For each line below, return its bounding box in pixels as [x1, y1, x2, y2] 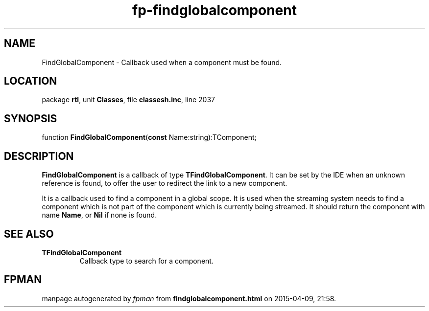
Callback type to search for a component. [79, 256, 214, 265]
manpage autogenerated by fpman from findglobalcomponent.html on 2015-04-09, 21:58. [42, 294, 336, 303]
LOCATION [4, 75, 57, 88]
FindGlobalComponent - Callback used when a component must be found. [42, 58, 282, 67]
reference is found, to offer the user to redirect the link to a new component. [42, 179, 287, 188]
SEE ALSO [4, 227, 54, 240]
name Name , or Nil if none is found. [42, 211, 157, 220]
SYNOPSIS [4, 112, 57, 125]
